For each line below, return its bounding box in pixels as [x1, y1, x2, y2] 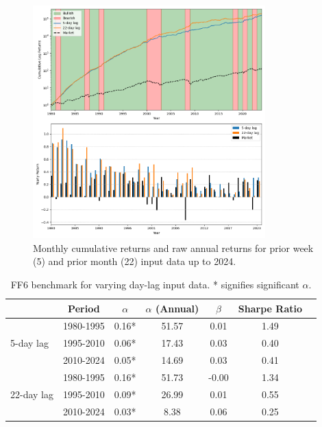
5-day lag [10, 336, 49, 350]
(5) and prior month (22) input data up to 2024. [33, 254, 236, 268]
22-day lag [10, 386, 53, 401]
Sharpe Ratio [238, 301, 303, 315]
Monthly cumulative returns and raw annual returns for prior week [33, 240, 314, 255]
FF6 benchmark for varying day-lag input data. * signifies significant [10, 277, 299, 291]
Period [68, 301, 100, 315]
